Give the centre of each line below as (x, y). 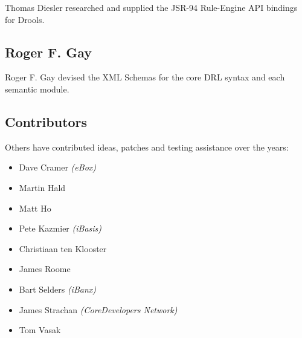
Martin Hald (42, 187)
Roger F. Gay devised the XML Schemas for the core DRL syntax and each (145, 77)
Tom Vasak (40, 330)
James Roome (45, 269)
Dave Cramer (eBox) (58, 167)
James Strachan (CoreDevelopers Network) (98, 309)
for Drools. (25, 19)
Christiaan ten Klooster (63, 248)
